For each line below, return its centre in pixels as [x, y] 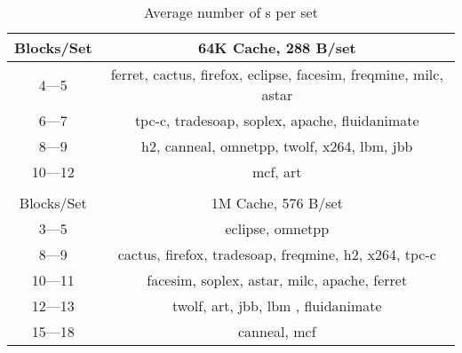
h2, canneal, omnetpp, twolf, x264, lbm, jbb [277, 146]
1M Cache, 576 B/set [277, 203]
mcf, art [277, 172]
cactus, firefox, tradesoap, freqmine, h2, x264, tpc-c [277, 254]
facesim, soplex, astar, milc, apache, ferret [277, 280]
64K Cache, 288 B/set [277, 47]
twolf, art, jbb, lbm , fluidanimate [277, 306]
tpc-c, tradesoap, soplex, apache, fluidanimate [277, 120]
